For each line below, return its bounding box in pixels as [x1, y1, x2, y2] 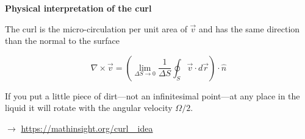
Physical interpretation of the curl [5, 2, 152, 14]
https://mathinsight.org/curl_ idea [21, 121, 153, 134]
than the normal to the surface [5, 34, 120, 47]
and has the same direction [199, 22, 300, 35]
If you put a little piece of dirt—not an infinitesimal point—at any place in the [5, 89, 300, 102]
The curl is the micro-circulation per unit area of [5, 22, 187, 35]
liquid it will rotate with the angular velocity [5, 101, 173, 114]
